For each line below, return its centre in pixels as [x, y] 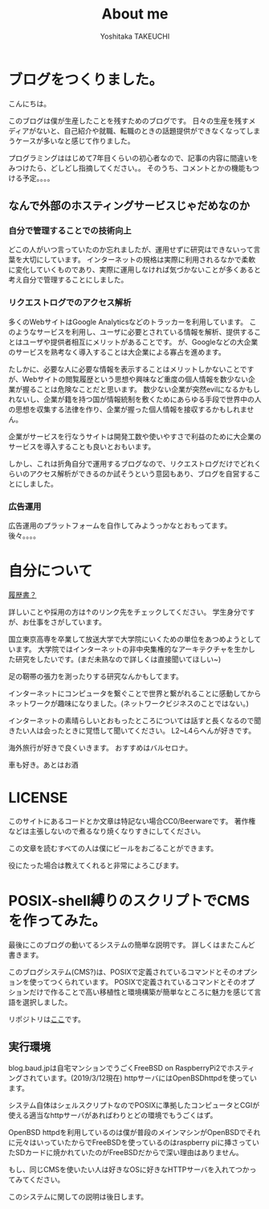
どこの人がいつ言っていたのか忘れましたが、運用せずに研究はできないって [131, 249]
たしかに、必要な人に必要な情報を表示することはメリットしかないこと [124, 369]
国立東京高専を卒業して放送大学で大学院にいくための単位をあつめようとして [135, 639]
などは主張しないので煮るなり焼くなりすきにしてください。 [107, 831]
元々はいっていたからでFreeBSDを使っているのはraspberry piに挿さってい [137, 1142]
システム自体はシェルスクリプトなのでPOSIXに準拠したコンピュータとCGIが [134, 1105]
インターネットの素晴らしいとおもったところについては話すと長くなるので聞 [135, 720]
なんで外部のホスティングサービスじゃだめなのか [129, 206]
